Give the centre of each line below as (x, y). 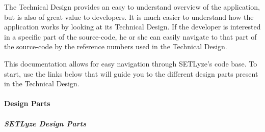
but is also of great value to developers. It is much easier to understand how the (129, 16)
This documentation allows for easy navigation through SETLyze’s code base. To (131, 63)
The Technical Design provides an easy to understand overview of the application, (132, 7)
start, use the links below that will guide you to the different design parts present (131, 73)
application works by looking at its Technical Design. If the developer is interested (132, 27)
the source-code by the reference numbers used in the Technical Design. (116, 46)
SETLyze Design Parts (45, 123)
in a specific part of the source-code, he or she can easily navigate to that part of (130, 36)
